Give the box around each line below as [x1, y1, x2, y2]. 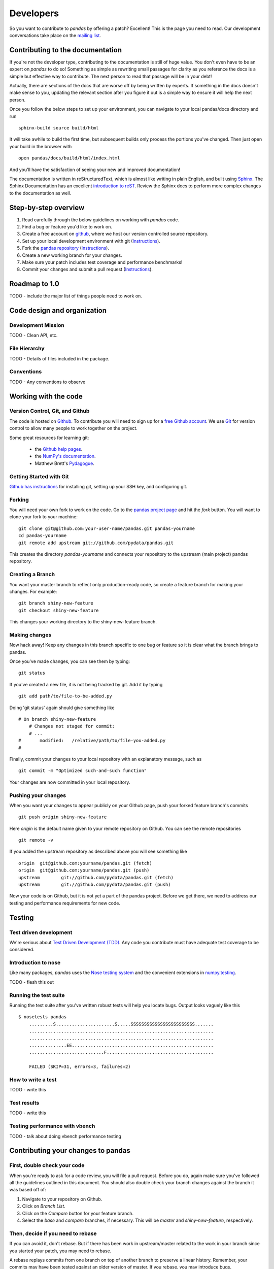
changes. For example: [9, 588, 57, 594]
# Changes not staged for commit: [28, 723, 115, 729]
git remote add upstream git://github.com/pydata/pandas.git [18, 540, 174, 546]
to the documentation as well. [9, 190, 72, 196]
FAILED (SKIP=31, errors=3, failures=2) [28, 1064, 131, 1070]
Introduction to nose [9, 959, 61, 966]
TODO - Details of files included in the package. [9, 355, 110, 361]
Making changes [9, 631, 52, 638]
